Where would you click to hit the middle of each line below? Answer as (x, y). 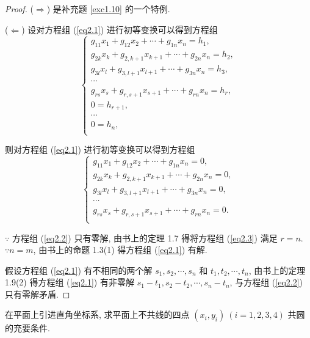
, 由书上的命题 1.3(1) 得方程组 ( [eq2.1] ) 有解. (120, 250)
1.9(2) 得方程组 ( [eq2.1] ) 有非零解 (70, 282)
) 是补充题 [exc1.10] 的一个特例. (108, 9)
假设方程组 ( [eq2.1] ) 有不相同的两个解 (79, 270)
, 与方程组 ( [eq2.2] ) (266, 282)
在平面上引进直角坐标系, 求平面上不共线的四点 (97, 314)
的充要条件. (27, 328)
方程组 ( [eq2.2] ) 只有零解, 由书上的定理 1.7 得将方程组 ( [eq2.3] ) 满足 (145, 237)
